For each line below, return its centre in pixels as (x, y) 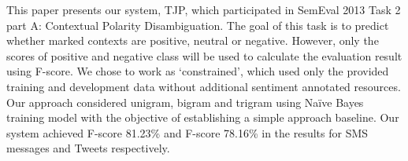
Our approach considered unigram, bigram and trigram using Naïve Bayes (185, 102)
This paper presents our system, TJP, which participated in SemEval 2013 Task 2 (204, 9)
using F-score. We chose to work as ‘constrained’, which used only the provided (198, 71)
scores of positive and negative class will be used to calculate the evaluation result (204, 55)
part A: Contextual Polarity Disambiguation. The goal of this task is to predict (198, 25)
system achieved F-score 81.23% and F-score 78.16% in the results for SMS (187, 132)
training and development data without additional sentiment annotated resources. (204, 86)
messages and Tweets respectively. (88, 148)
